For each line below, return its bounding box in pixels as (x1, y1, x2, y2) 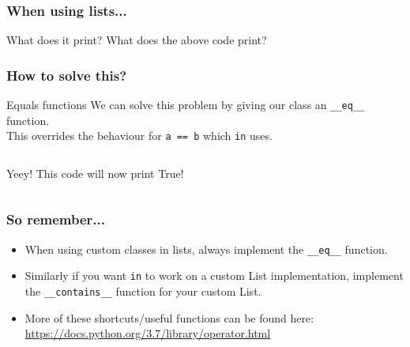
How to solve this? (6, 65, 127, 85)
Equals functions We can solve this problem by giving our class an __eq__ (6, 96, 365, 113)
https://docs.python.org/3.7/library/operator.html (24, 325, 271, 341)
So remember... (6, 209, 105, 229)
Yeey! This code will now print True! (6, 164, 184, 181)
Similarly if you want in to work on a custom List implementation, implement (24, 267, 404, 284)
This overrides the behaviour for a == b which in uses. (6, 127, 273, 144)
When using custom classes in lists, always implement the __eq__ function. (24, 240, 388, 257)
